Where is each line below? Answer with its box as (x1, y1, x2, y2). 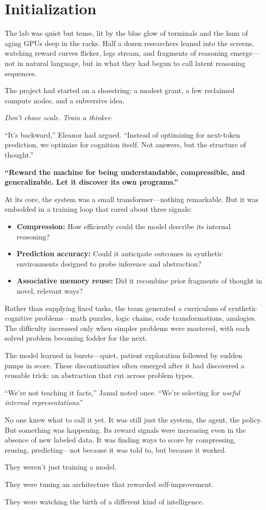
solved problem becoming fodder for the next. (5, 332, 148, 343)
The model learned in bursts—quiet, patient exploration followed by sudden (5, 349, 242, 360)
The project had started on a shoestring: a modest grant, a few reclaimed (5, 85, 235, 96)
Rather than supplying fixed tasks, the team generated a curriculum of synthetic (5, 302, 257, 313)
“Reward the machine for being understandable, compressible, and (5, 166, 245, 177)
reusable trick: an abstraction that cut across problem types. (5, 370, 194, 381)
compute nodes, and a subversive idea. (5, 95, 125, 105)
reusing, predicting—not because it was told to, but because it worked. (5, 444, 227, 455)
